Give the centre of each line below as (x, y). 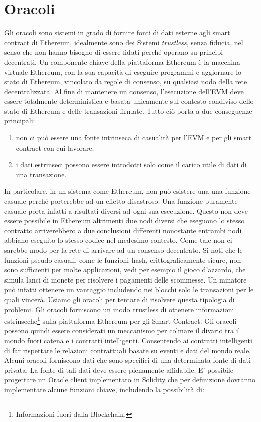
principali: (20, 121)
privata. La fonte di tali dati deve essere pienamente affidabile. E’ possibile (119, 370)
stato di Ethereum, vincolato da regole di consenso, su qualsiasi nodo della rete (126, 82)
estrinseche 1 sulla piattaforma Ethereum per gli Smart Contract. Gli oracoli (120, 320)
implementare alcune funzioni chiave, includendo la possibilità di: (104, 389)
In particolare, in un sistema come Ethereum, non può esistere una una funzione (127, 191)
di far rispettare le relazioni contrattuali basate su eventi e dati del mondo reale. (128, 350)
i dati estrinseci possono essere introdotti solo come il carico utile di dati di (131, 164)
